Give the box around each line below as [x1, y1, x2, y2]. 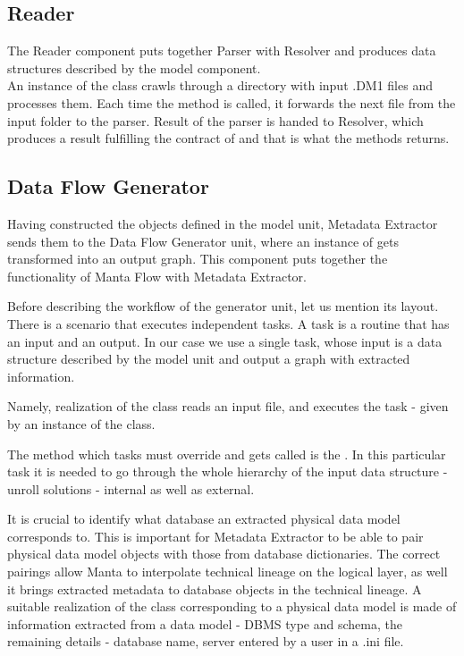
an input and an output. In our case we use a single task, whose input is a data [7, 332, 443, 350]
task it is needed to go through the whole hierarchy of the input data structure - [7, 462, 448, 481]
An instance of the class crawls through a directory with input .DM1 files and [7, 76, 433, 95]
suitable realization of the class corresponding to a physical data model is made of [7, 597, 457, 616]
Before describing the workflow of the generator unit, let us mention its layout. [7, 297, 439, 315]
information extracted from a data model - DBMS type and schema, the [7, 614, 402, 633]
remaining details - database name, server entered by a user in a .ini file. [7, 632, 404, 651]
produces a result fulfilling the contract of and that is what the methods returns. [7, 129, 450, 147]
